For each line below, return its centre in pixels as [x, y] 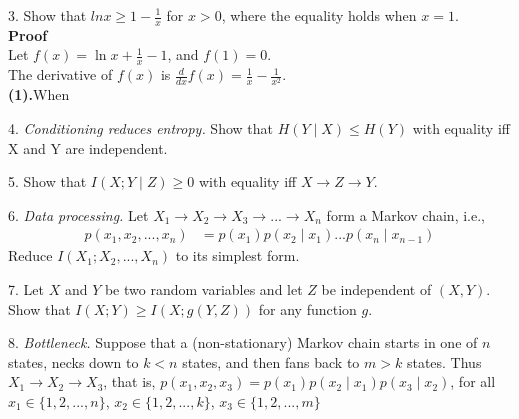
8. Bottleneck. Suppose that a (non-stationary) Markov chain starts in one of [243, 342]
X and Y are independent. [88, 147]
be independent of [376, 288]
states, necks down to [73, 361]
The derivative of [60, 74]
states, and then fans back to [271, 361]
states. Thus [444, 361]
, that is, [129, 381]
